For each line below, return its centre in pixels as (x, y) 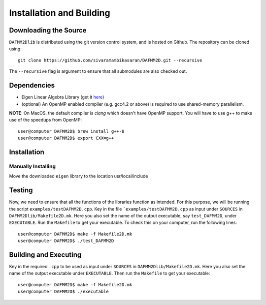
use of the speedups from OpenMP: (46, 120)
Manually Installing (33, 166)
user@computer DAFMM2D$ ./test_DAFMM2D (66, 241)
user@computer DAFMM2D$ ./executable (64, 292)
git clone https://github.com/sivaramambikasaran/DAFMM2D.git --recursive (110, 60)
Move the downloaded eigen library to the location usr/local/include (79, 176)
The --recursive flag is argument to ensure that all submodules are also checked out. (98, 71)
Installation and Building (60, 13)
